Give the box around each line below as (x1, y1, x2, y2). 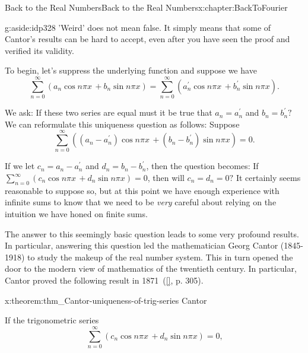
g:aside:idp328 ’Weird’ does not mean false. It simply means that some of (5, 21, 271, 33)
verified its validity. (5, 44, 74, 56)
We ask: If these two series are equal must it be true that (5, 106, 212, 119)
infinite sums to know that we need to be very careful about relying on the (5, 196, 277, 208)
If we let (5, 160, 35, 172)
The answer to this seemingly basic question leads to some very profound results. (5, 227, 299, 240)
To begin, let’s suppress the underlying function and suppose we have (5, 64, 257, 77)
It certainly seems (236, 171, 301, 183)
